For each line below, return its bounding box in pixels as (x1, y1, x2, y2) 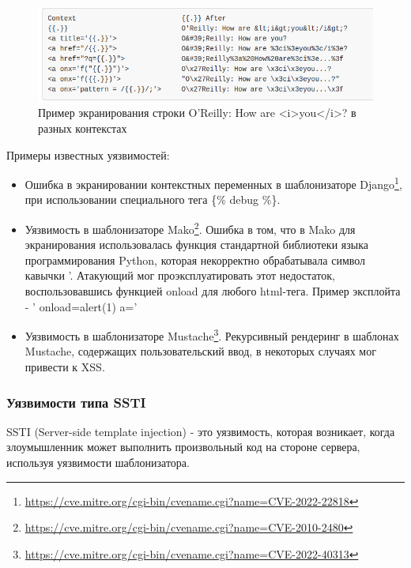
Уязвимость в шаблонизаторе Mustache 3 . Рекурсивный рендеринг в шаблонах (25, 325, 399, 344)
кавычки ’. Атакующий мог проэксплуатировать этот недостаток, (25, 267, 335, 284)
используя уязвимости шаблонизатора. (6, 454, 190, 471)
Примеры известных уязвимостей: (6, 146, 170, 163)
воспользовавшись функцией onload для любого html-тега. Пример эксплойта (25, 283, 401, 299)
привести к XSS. (25, 359, 105, 375)
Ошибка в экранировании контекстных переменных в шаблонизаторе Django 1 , (25, 174, 402, 192)
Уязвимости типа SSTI (6, 392, 146, 412)
